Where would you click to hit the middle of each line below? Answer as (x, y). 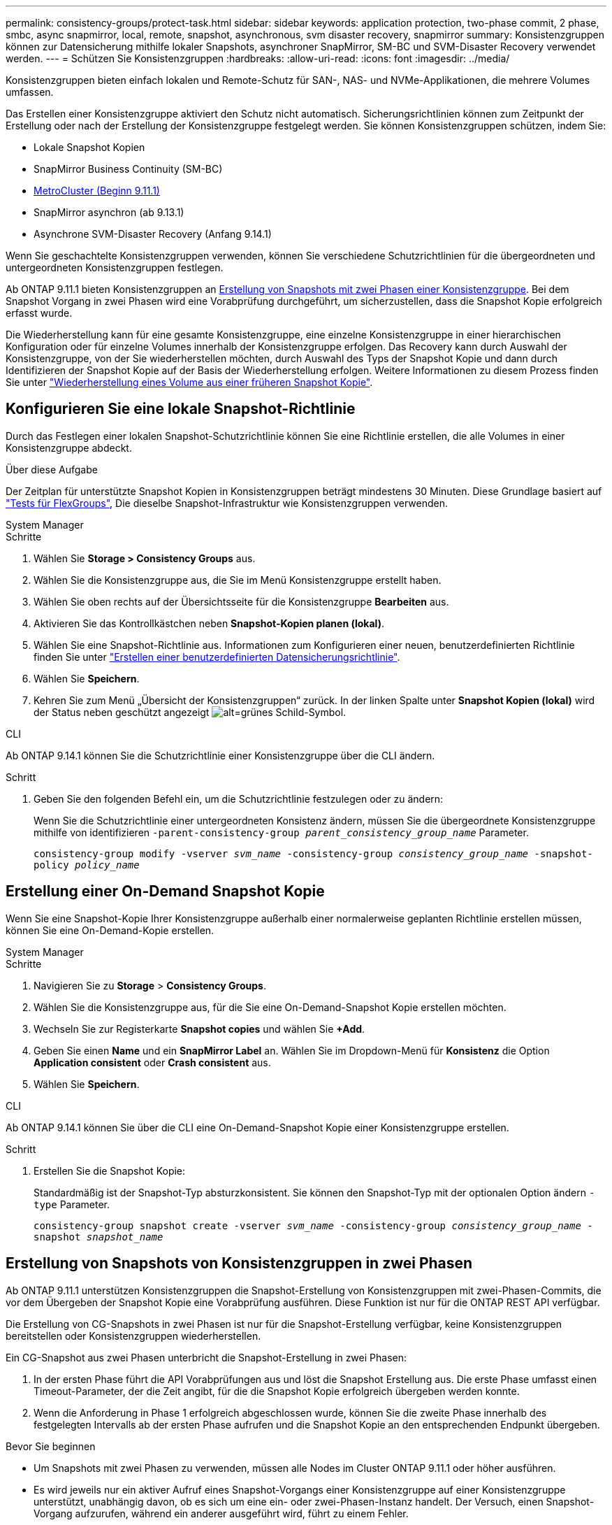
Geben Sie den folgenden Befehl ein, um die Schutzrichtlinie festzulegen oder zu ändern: (239, 799)
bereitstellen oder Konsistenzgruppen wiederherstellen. (133, 1336)
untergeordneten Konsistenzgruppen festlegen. (115, 267)
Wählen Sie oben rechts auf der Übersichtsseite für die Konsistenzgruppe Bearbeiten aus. (241, 601)
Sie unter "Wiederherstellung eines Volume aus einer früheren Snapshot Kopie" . (189, 382)
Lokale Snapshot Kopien (89, 147)
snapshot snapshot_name (99, 1237)
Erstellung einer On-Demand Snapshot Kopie (165, 892)
